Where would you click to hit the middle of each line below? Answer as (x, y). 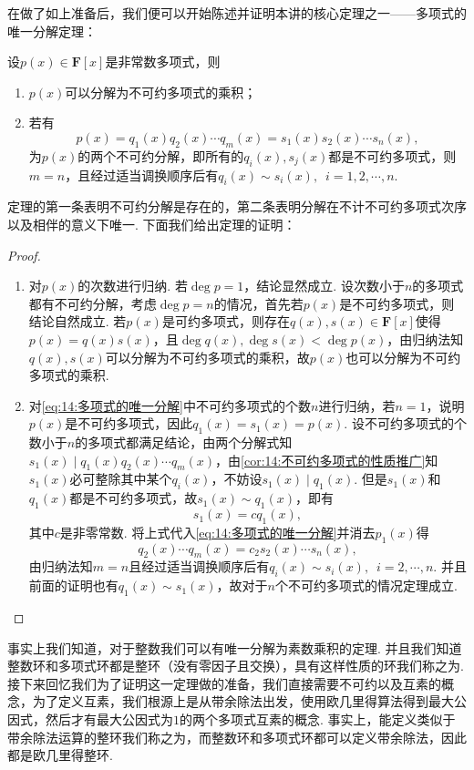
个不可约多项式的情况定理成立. (366, 585)
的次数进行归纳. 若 (133, 286)
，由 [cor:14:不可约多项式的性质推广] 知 (327, 460)
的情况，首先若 (258, 303)
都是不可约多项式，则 (392, 155)
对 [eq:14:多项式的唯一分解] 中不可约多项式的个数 (170, 405)
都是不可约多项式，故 (134, 498)
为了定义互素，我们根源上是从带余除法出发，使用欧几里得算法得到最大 (243, 701)
